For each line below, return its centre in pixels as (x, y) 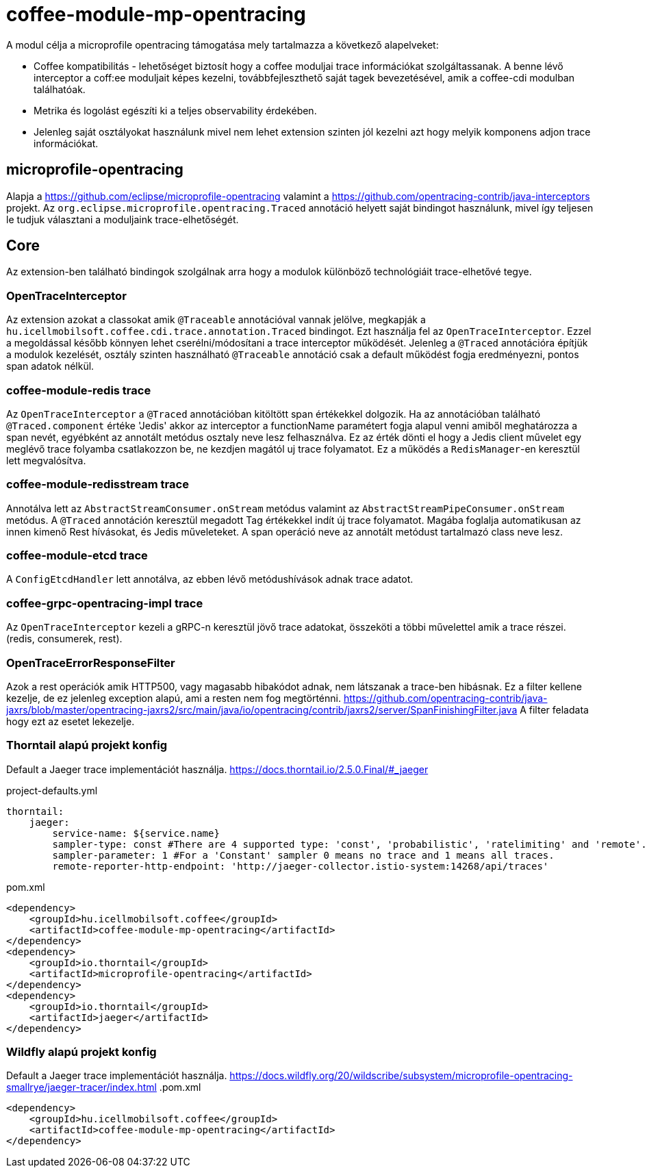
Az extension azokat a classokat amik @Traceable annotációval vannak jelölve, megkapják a (216, 320)
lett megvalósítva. (46, 460)
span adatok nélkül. (50, 366)
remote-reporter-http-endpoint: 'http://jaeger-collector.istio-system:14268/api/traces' (301, 866)
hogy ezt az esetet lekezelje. (71, 721)
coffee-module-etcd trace (77, 556)
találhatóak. (60, 89)
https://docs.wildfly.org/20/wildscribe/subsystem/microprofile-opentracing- (401, 1076)
